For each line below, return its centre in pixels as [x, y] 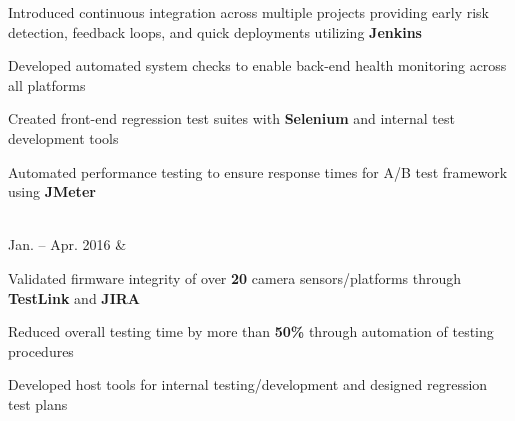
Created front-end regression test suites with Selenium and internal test [231, 118]
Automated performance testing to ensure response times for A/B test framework [258, 171]
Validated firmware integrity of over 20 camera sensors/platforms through [235, 277]
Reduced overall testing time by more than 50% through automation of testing [251, 331]
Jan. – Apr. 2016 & [67, 244]
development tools [63, 137]
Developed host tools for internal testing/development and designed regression [248, 384]
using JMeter [52, 191]
